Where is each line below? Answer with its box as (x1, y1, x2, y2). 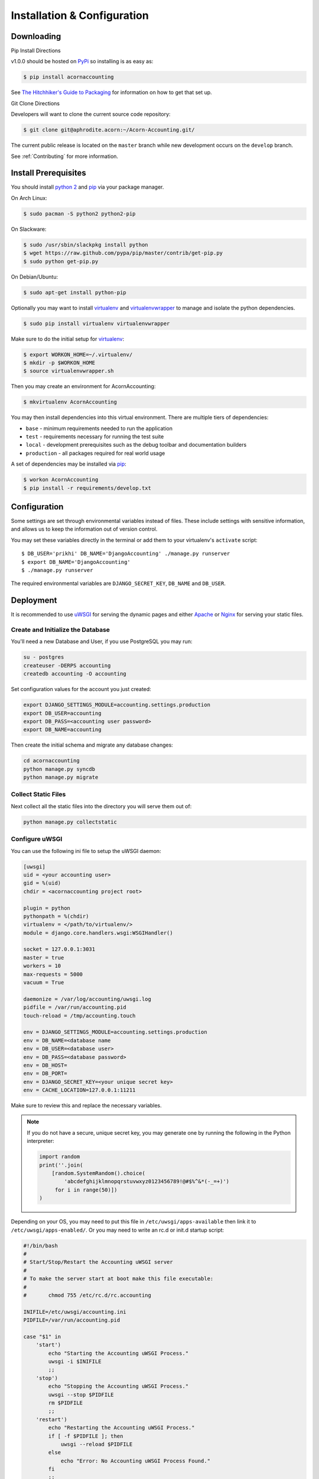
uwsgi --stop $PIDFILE (48, 1391, 115, 1398)
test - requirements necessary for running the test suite (25, 433, 164, 440)
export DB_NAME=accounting (23, 726, 102, 733)
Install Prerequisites (11, 168, 86, 178)
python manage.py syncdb (23, 766, 96, 772)
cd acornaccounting (23, 757, 80, 764)
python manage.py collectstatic (23, 818, 118, 825)
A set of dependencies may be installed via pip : (11, 460, 126, 467)
